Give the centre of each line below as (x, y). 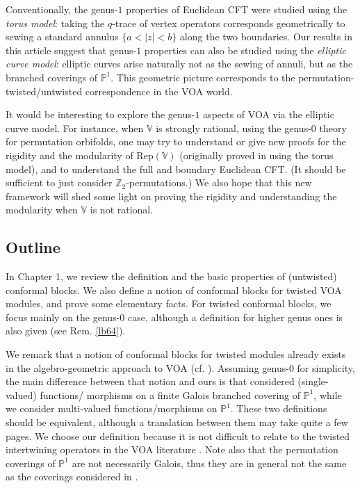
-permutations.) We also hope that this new (219, 182)
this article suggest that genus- (71, 50)
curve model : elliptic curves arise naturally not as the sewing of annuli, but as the (179, 64)
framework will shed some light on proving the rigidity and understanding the (171, 196)
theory (333, 128)
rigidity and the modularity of (69, 155)
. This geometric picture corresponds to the (203, 77)
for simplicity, (326, 367)
